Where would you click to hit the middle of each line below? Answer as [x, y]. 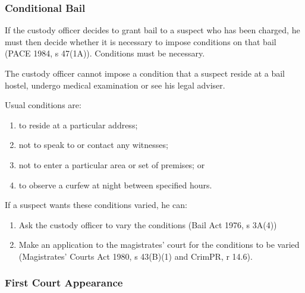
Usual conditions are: [43, 105]
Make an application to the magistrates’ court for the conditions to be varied [159, 245]
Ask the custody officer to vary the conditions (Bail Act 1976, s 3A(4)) [148, 224]
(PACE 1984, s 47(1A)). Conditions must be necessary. [105, 53]
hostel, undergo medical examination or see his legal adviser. [115, 85]
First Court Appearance [64, 283]
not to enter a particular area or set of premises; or [112, 164]
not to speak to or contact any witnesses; [93, 145]
